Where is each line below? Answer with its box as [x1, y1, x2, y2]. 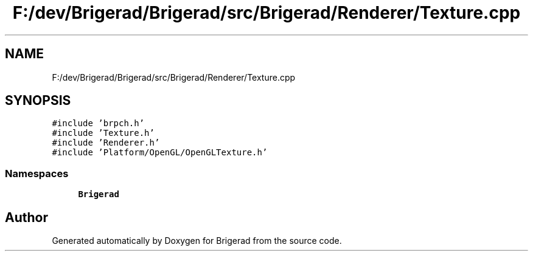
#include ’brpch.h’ [52, 118, 145, 129]
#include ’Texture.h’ [52, 128, 155, 138]
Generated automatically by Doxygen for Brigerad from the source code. [52, 235, 342, 246]
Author [5, 209, 48, 225]
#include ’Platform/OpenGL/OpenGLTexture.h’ [52, 147, 268, 158]
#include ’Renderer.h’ [52, 138, 160, 148]
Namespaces [5, 167, 69, 180]
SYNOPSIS [5, 93, 71, 109]
